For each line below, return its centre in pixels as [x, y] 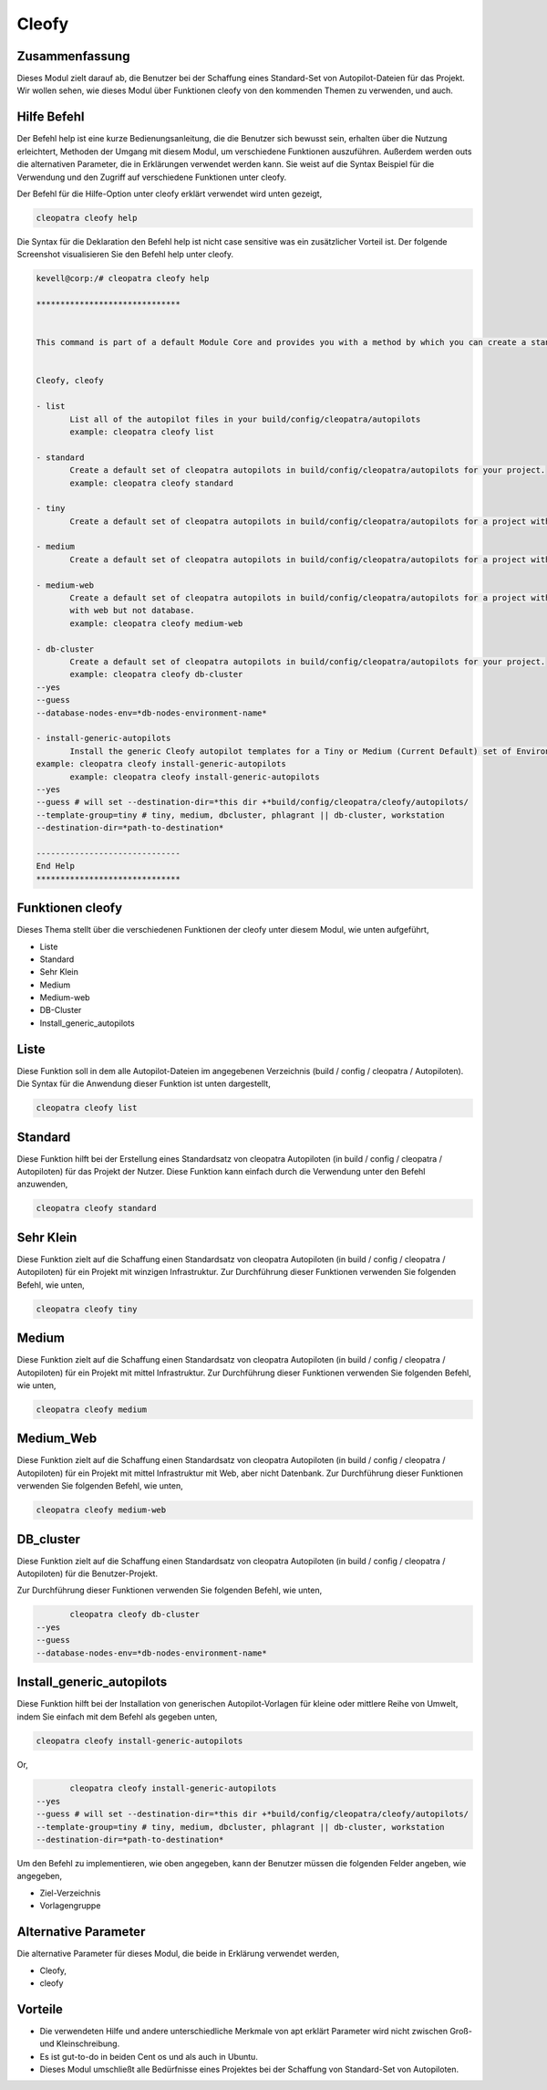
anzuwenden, [42, 1184]
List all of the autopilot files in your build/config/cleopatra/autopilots [245, 419]
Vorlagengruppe [70, 1906]
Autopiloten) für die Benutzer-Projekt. [88, 1573]
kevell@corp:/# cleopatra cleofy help [123, 279]
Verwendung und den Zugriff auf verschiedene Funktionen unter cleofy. [152, 177]
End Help [56, 866]
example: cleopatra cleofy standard [152, 483]
